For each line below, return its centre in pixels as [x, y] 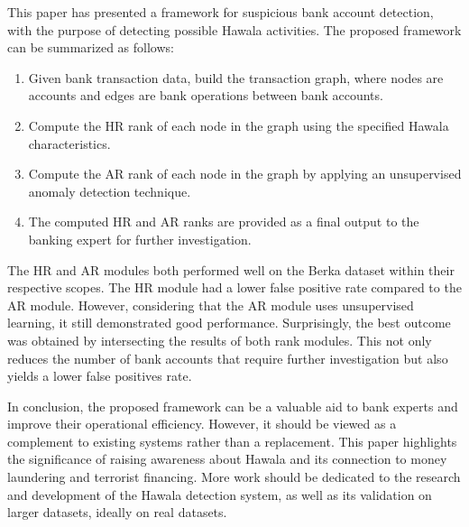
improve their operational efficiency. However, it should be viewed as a [202, 424]
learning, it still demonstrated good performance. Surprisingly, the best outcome [229, 323]
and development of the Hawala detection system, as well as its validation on [220, 494]
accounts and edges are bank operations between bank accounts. [206, 95]
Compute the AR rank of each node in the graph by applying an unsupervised [245, 174]
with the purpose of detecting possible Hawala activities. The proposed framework [234, 29]
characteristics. [69, 143]
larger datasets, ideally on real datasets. [117, 512]
